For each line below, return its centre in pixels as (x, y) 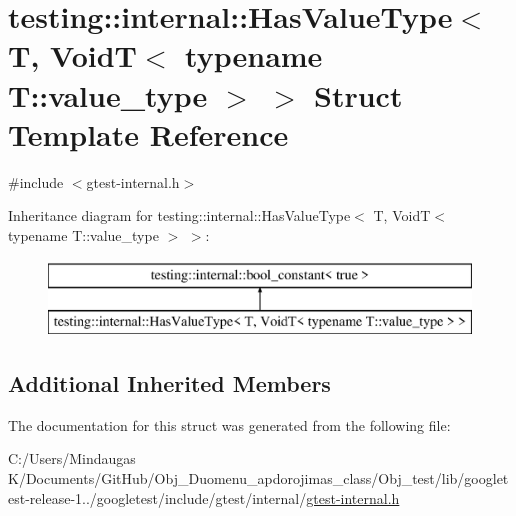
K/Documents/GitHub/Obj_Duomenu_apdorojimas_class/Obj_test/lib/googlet (258, 478)
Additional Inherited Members (169, 383)
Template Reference (148, 133)
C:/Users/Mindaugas (72, 458)
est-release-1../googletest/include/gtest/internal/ (157, 497)
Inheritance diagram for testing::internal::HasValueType (179, 215)
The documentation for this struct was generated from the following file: (229, 424)
